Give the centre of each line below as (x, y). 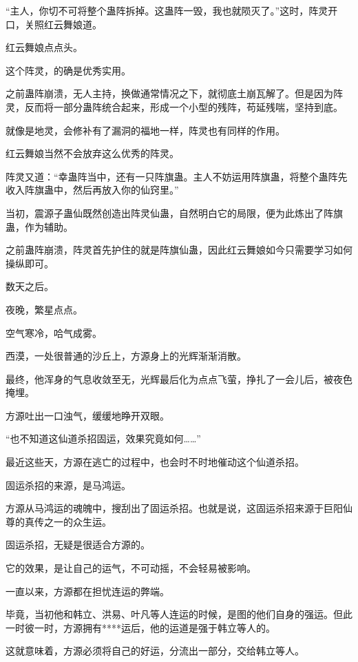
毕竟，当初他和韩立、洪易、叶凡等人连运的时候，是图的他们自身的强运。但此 (179, 614)
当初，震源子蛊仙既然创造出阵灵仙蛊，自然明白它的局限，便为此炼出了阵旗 (174, 213)
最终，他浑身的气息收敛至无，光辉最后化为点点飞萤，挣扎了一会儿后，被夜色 (179, 379)
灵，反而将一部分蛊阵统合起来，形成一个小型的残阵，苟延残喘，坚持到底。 (174, 106)
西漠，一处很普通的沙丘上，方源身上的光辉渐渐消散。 (126, 356)
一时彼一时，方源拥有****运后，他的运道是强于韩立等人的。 (140, 627)
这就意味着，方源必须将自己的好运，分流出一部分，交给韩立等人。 (155, 651)
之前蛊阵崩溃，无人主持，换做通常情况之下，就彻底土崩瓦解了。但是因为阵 (174, 93)
